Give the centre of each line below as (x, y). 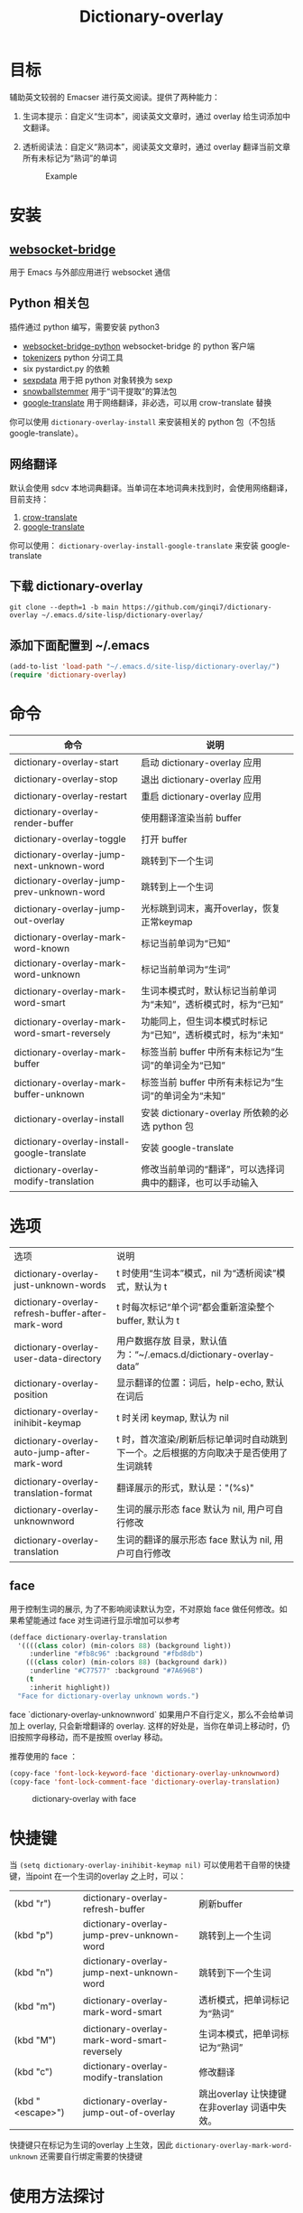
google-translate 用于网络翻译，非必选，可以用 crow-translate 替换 (147, 402)
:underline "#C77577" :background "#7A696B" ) (116, 1671)
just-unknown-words (60, 1285)
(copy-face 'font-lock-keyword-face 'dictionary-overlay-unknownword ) (145, 1773)
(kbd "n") (34, 1973)
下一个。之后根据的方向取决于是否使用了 (202, 1452)
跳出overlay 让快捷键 (242, 2094)
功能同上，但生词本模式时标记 (204, 1021)
